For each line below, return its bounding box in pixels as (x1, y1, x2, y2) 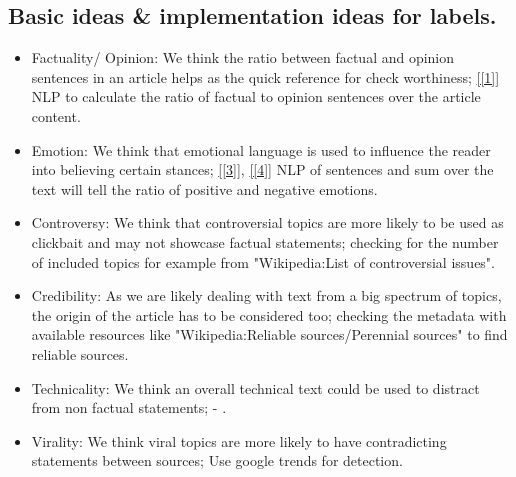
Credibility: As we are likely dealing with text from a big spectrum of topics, (31, 285, 502, 306)
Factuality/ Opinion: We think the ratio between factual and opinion (31, 47, 455, 68)
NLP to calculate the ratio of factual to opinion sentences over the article (31, 86, 481, 107)
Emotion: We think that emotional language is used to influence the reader (31, 139, 491, 160)
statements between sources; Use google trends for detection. (31, 450, 403, 471)
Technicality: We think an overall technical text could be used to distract (31, 377, 480, 398)
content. (31, 105, 81, 126)
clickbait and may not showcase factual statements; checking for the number (31, 231, 499, 252)
